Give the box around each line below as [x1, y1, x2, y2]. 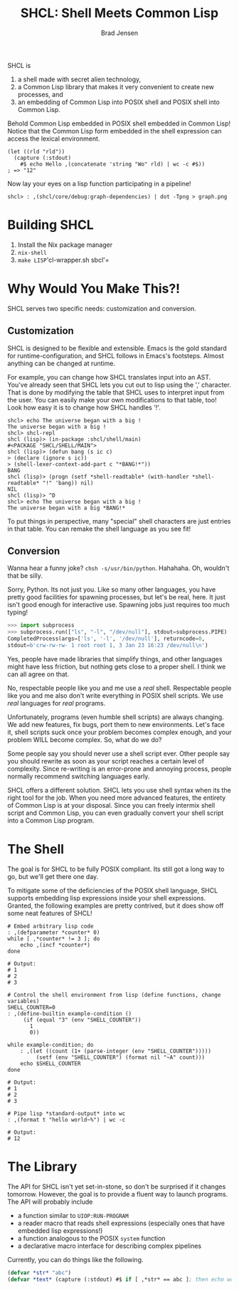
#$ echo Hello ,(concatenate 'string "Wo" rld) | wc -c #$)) [20, 161, 205, 168]
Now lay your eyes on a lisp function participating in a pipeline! [7, 179, 191, 188]
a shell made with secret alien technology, [17, 75, 142, 83]
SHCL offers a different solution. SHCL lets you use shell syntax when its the [7, 786, 231, 794]
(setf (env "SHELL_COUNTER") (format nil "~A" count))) [36, 1054, 205, 1061]
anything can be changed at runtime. [7, 359, 116, 367]
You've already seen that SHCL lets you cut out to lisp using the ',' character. [7, 380, 231, 389]
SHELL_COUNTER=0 [7, 1004, 55, 1011]
